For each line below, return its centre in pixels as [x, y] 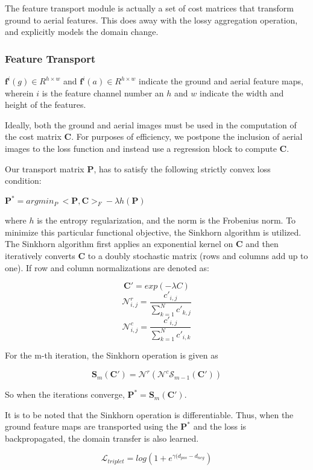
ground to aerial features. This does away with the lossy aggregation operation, [151, 20]
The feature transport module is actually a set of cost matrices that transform [150, 8]
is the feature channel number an [103, 92]
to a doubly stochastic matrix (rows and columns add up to [198, 256]
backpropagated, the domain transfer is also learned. [102, 438]
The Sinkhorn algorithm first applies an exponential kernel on [119, 244]
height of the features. [46, 105]
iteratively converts [40, 256]
